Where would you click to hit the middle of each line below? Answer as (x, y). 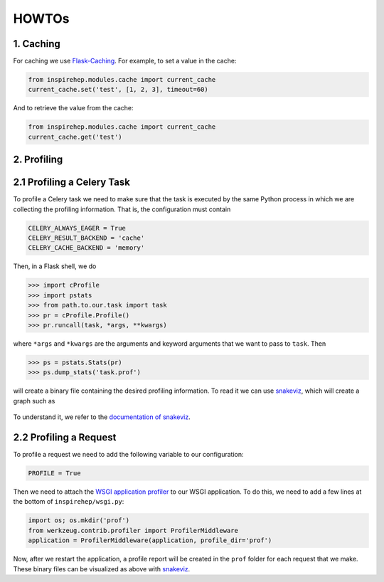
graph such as (34, 401)
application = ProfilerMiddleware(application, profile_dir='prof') (150, 540)
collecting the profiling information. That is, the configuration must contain (122, 209)
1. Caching (37, 44)
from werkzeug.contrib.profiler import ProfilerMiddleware (133, 530)
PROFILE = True (54, 473)
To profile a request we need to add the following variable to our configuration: (129, 455)
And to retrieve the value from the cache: (74, 108)
